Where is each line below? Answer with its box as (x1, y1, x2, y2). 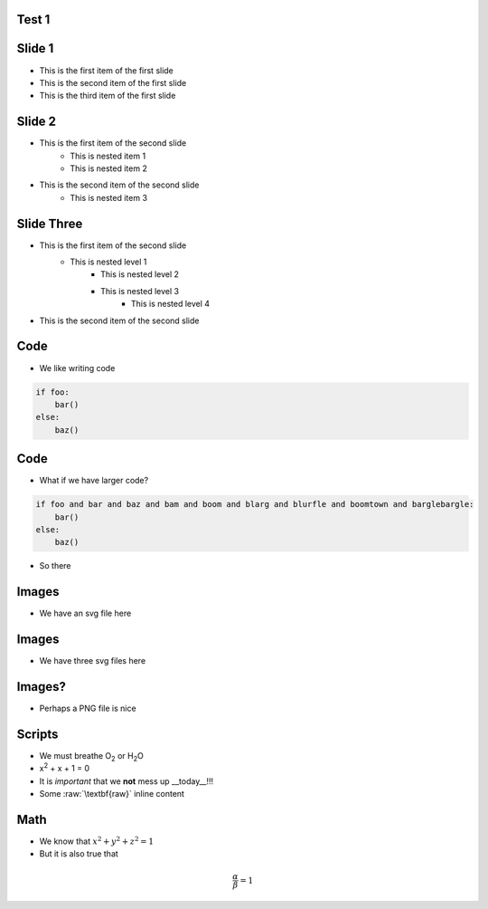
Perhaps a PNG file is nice (39, 703, 136, 714)
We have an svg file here (39, 608, 132, 619)
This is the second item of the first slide (39, 77, 187, 88)
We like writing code (39, 362, 116, 373)
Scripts (16, 726, 59, 742)
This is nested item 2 (70, 163, 148, 174)
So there (39, 560, 71, 571)
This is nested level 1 (70, 256, 147, 267)
